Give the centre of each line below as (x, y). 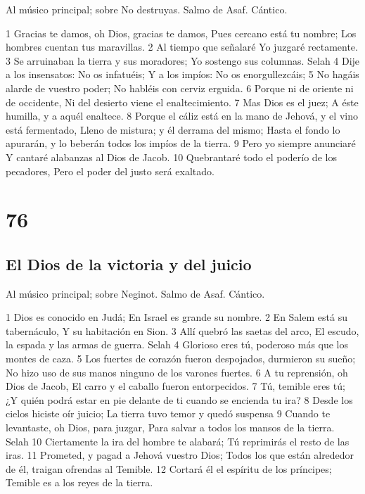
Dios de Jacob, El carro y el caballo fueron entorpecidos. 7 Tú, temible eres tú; (175, 386)
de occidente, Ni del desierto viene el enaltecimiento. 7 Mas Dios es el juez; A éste (182, 102)
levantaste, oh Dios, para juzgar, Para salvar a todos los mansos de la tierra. (170, 427)
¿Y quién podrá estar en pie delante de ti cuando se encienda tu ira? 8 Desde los (179, 399)
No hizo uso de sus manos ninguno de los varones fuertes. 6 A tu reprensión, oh (177, 372)
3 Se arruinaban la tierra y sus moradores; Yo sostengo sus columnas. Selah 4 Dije (183, 60)
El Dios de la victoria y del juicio (129, 264)
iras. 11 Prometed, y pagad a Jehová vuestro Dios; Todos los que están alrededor (180, 455)
